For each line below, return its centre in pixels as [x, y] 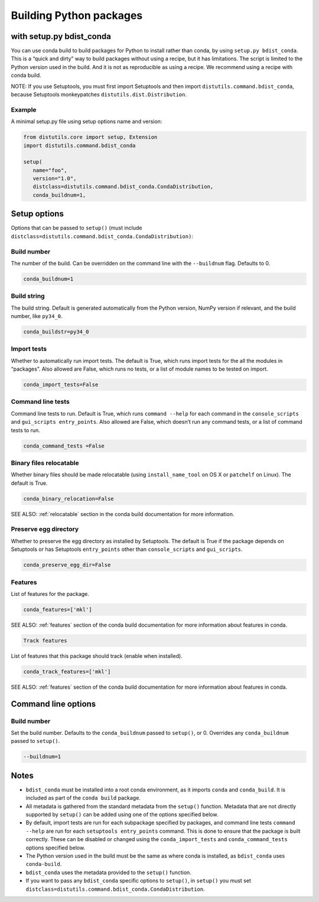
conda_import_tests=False [61, 385]
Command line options [53, 704]
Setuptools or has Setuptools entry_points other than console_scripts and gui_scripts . [127, 549]
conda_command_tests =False [64, 446]
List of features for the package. [50, 593]
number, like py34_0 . [37, 316]
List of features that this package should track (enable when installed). [97, 656]
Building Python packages [77, 15]
